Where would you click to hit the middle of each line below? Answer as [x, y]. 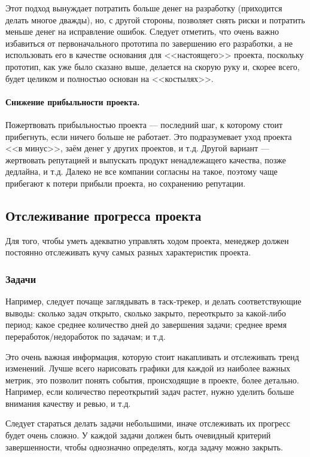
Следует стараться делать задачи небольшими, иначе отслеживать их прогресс [148, 423]
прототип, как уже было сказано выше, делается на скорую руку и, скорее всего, [153, 66]
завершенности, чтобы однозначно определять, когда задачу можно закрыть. [144, 447]
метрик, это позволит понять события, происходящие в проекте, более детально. [152, 380]
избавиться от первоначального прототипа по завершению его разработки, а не [149, 43]
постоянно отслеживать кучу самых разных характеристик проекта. [128, 252]
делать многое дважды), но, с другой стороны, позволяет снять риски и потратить [155, 19]
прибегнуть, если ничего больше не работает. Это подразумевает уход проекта [149, 136]
